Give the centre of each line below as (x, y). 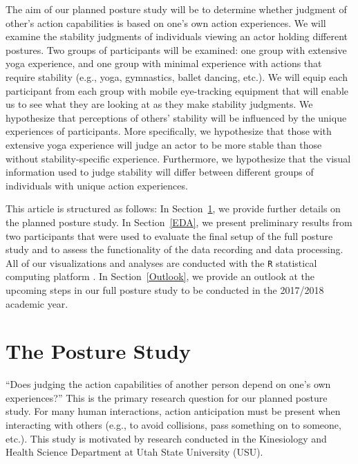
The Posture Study (98, 351)
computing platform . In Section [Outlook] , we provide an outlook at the (160, 276)
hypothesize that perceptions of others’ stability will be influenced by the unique (176, 117)
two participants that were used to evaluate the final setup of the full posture (169, 235)
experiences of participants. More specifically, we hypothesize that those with (169, 131)
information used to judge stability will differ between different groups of (160, 172)
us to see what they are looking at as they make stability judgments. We (159, 104)
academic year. (37, 303)
